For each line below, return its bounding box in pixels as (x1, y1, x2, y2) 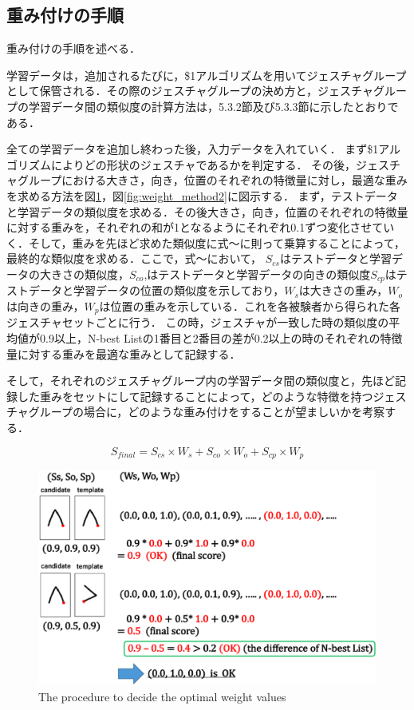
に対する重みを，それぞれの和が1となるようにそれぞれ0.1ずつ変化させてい (6, 219, 395, 236)
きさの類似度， (50, 265, 129, 282)
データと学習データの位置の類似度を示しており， (28, 282, 285, 299)
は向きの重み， (6, 297, 85, 314)
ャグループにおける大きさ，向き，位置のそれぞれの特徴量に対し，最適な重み (6, 172, 408, 188)
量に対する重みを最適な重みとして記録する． (6, 345, 241, 362)
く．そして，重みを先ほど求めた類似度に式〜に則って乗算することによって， (6, 234, 405, 251)
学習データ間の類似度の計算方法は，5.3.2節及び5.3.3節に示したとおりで (28, 97, 399, 114)
